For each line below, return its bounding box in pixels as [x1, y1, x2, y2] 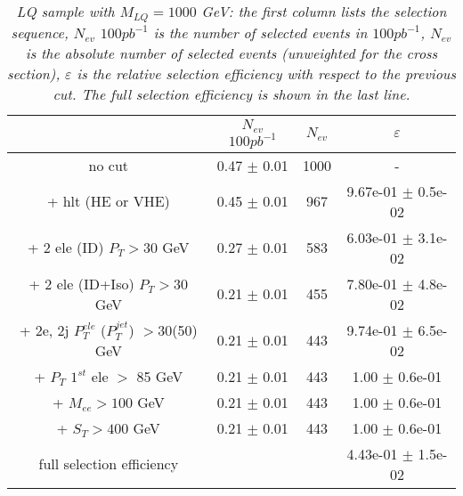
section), [7, 62, 61, 84]
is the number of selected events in [153, 21, 368, 43]
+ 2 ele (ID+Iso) [28, 272, 134, 294]
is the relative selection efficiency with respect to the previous [77, 62, 456, 84]
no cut [88, 154, 129, 175]
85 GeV [136, 365, 183, 386]
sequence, [11, 21, 69, 43]
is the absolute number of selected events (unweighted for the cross [25, 42, 438, 63]
